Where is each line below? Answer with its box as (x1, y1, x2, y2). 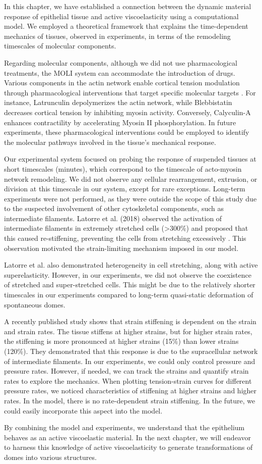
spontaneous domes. (4, 299, 65, 310)
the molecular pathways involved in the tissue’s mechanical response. (4, 136, 216, 147)
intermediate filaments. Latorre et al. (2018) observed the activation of (4, 213, 222, 223)
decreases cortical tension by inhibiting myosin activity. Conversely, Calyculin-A (4, 107, 251, 117)
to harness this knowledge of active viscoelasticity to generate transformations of (4, 442, 253, 452)
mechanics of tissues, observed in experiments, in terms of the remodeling (4, 30, 231, 41)
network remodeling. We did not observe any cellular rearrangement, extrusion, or (4, 173, 257, 184)
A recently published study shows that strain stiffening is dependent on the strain (4, 316, 256, 327)
